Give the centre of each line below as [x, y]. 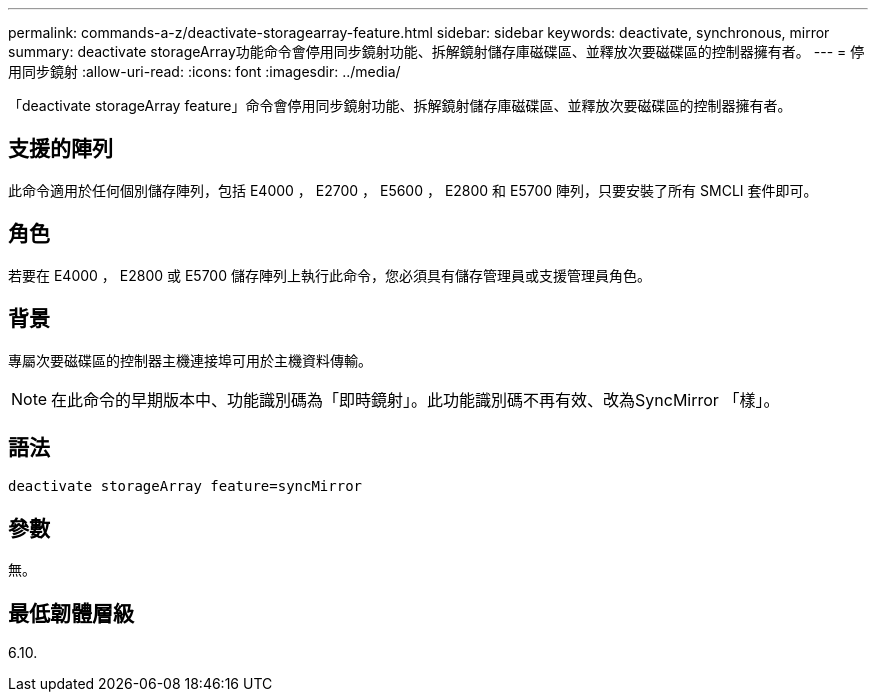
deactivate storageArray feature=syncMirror [185, 486]
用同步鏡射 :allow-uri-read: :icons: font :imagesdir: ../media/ [204, 71]
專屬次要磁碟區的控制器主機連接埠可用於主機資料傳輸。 [190, 360]
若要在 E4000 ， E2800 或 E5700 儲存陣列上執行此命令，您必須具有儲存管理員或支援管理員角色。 [329, 275]
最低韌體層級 [71, 613]
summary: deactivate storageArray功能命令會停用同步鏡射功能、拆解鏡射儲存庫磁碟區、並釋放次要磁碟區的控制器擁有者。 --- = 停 [436, 51]
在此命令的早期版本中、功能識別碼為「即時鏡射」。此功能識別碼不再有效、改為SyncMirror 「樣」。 [415, 399]
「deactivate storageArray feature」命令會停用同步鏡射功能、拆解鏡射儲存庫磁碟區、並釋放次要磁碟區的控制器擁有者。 [400, 105]
